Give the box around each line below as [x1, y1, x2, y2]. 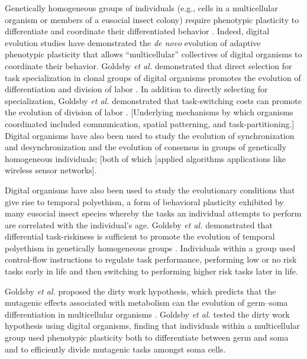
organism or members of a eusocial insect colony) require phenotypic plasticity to [5, 13, 299, 25]
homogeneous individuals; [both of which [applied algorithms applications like [5, 152, 286, 164]
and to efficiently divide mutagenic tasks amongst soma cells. [5, 342, 226, 355]
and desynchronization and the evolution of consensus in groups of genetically [5, 141, 287, 153]
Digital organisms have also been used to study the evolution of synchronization [5, 129, 295, 141]
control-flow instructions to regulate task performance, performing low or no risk [5, 253, 297, 266]
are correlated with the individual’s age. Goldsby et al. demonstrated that [5, 218, 273, 231]
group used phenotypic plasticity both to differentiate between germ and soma [5, 331, 289, 344]
